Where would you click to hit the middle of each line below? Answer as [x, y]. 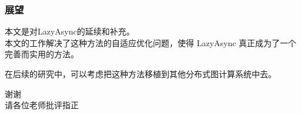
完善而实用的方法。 [42, 54]
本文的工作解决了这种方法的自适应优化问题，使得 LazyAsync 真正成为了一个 [151, 42]
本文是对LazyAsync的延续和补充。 [70, 31]
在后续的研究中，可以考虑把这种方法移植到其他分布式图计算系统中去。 [141, 74]
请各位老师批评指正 [42, 105]
